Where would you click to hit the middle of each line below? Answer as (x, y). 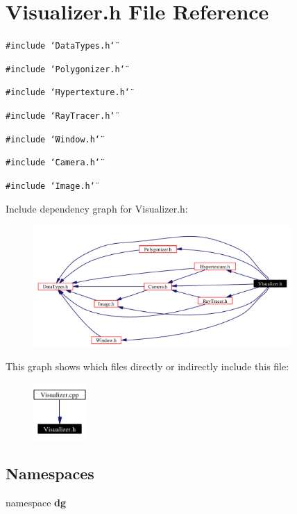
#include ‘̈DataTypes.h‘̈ (60, 46)
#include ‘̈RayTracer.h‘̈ (60, 116)
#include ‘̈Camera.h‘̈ (53, 163)
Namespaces (50, 473)
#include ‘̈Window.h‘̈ (53, 139)
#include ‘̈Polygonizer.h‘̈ (65, 69)
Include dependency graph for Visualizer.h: (97, 208)
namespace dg (36, 503)
